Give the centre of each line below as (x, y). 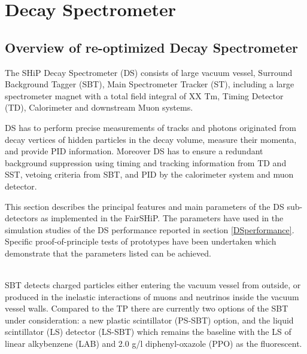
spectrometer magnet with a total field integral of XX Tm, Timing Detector (144, 95)
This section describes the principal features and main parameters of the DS (145, 206)
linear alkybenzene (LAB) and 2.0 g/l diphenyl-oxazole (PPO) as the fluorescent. (153, 344)
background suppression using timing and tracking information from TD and (146, 162)
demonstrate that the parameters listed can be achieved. (108, 253)
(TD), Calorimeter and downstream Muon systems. (99, 107)
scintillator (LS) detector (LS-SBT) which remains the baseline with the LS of (148, 332)
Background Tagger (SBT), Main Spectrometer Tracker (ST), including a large (150, 84)
